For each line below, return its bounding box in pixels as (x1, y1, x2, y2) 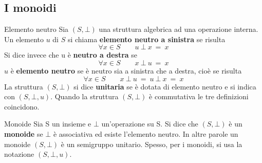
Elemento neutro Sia (4, 24, 69, 34)
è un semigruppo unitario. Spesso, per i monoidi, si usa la (61, 138, 242, 149)
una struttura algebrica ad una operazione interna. (99, 24, 258, 34)
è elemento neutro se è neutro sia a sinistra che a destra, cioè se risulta (10, 65, 242, 76)
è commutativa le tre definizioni (149, 91, 249, 102)
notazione (4, 149, 34, 159)
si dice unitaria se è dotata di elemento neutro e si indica (73, 81, 256, 92)
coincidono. (4, 101, 40, 112)
